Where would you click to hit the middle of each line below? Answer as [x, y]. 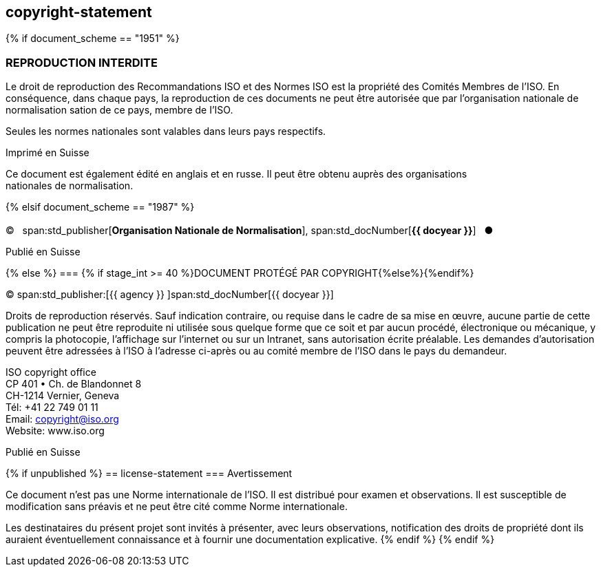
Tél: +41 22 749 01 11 [52, 407]
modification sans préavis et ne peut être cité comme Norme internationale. [177, 506]
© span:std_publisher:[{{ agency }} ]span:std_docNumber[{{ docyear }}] [170, 294]
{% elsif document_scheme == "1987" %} [100, 207]
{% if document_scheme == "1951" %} [93, 39]
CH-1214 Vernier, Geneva [63, 395]
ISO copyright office [51, 372]
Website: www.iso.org [55, 430]
